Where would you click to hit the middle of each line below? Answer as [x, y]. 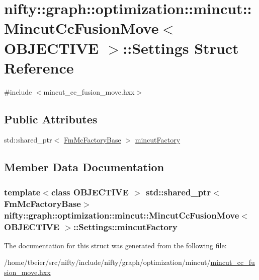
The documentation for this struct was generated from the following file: [115, 245]
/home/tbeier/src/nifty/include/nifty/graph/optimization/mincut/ [107, 262]
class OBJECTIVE [90, 192]
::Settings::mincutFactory [125, 226]
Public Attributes [51, 119]
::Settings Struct [181, 48]
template [22, 192]
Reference [39, 67]
